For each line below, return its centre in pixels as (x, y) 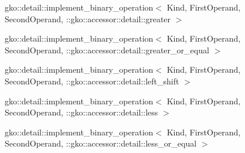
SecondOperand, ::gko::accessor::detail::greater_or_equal (107, 50)
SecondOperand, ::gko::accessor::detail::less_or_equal (101, 143)
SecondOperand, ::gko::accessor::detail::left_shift (92, 81)
